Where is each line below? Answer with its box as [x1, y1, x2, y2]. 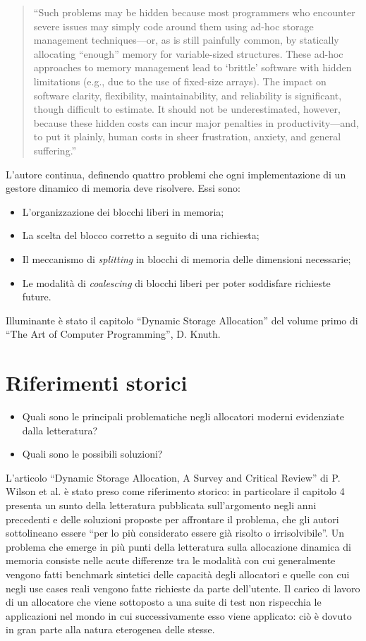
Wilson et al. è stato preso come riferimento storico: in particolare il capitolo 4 [6, 484, 345, 499]
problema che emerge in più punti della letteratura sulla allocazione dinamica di [6, 539, 351, 554]
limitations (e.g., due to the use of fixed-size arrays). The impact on [33, 73, 327, 88]
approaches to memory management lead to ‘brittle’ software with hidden [33, 60, 352, 75]
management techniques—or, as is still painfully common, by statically [33, 32, 339, 47]
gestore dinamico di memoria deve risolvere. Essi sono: [6, 181, 240, 195]
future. [22, 289, 51, 304]
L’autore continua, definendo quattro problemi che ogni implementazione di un [6, 166, 346, 181]
